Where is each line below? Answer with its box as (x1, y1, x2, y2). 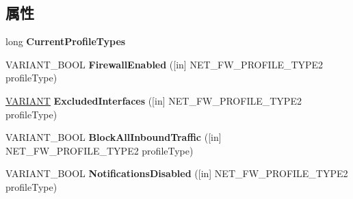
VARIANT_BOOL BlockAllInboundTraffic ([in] (5, 130, 222, 144)
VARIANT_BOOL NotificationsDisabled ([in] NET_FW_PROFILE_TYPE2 (5, 166, 348, 181)
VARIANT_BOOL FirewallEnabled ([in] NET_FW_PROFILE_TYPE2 (5, 57, 324, 71)
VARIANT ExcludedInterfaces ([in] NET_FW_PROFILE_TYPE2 (5, 93, 302, 107)
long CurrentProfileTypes (5, 34, 126, 49)
